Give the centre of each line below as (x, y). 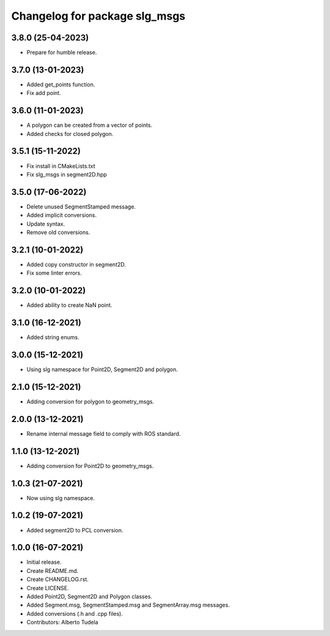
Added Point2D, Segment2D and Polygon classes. (90, 597)
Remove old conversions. (58, 232)
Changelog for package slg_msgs (98, 16)
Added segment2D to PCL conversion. (75, 530)
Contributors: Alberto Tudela (62, 623)
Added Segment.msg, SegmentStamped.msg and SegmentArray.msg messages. (128, 605)
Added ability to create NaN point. (69, 305)
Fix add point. (44, 93)
